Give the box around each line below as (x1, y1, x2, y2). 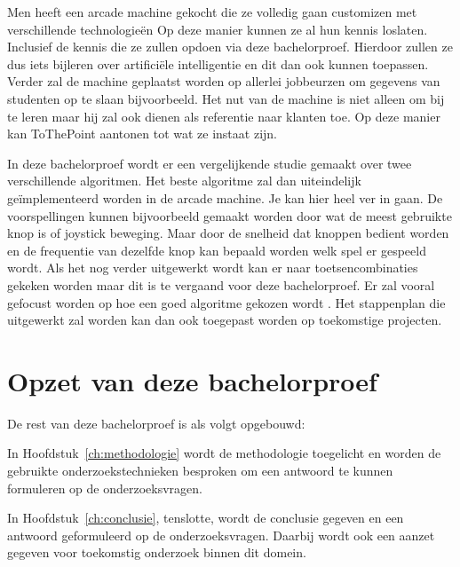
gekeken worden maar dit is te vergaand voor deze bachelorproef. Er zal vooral (7, 275, 435, 294)
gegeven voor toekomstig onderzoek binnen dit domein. (7, 543, 306, 562)
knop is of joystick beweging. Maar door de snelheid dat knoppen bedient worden (7, 224, 449, 242)
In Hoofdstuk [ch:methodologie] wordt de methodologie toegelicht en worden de (7, 444, 441, 462)
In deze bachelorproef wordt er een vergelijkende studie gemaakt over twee (7, 154, 412, 172)
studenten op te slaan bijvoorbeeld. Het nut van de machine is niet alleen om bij (7, 89, 445, 107)
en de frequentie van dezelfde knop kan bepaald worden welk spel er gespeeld (7, 240, 426, 259)
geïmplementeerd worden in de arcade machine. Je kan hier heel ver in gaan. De (7, 188, 443, 207)
